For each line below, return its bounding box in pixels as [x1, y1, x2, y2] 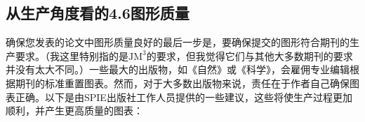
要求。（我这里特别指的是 [15, 48, 128, 63]
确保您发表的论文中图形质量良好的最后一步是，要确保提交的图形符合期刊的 [6, 35, 350, 49]
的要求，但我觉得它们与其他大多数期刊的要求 [146, 48, 353, 63]
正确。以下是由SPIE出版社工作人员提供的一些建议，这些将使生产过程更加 [15, 89, 352, 104]
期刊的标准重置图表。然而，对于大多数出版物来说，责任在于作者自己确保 [15, 75, 350, 90]
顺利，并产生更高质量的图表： [6, 103, 143, 118]
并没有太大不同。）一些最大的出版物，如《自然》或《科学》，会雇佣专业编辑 [6, 62, 350, 77]
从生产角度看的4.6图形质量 [6, 2, 190, 24]
